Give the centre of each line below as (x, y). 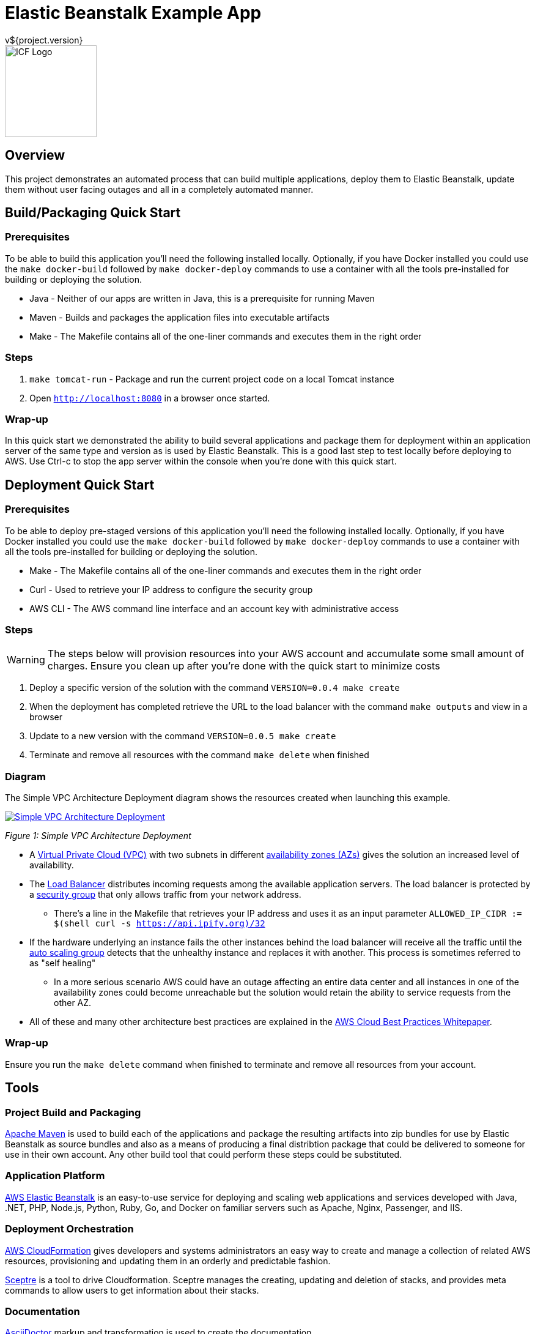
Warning (26, 660)
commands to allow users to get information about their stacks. (132, 1290)
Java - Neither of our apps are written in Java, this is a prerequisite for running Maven (202, 298)
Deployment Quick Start (80, 485)
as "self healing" (63, 963)
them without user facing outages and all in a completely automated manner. (159, 189)
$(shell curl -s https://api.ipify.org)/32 (160, 924)
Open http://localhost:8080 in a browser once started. (150, 398)
